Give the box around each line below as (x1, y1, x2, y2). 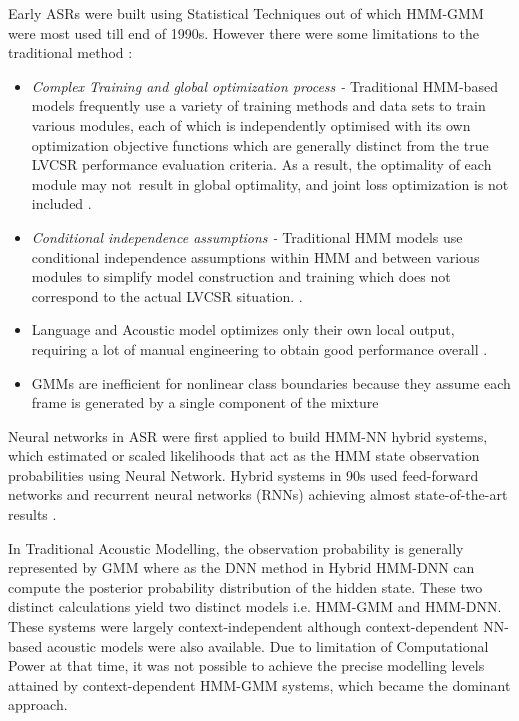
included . (31, 193, 92, 214)
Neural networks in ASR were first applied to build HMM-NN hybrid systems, (8, 425, 488, 446)
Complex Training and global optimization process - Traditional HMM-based (31, 75, 498, 96)
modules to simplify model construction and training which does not (31, 266, 451, 287)
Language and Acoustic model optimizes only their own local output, (31, 319, 455, 340)
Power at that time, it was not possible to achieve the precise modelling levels (8, 655, 485, 676)
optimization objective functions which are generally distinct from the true (31, 134, 489, 155)
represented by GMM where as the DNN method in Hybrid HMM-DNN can (8, 557, 475, 578)
